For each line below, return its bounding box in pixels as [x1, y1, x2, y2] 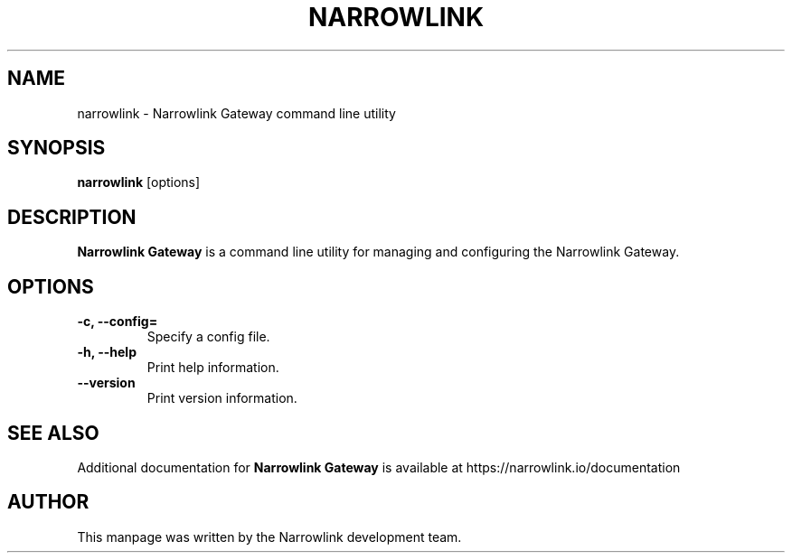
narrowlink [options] [77, 174, 201, 191]
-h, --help [77, 344, 137, 360]
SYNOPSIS [7, 136, 106, 160]
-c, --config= [77, 313, 158, 330]
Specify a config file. [146, 329, 270, 345]
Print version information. [146, 390, 297, 406]
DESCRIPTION [7, 205, 137, 229]
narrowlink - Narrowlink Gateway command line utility [77, 105, 396, 121]
